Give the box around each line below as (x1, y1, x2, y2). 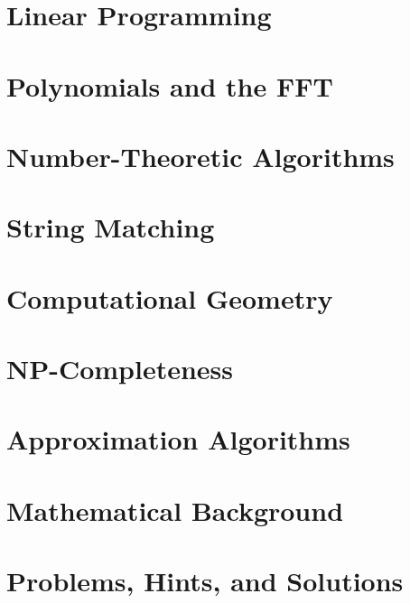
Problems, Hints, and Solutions (6, 562, 404, 599)
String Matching (6, 209, 215, 246)
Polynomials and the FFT (6, 67, 333, 104)
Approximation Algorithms (6, 421, 350, 458)
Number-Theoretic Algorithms (6, 137, 395, 174)
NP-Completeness (6, 350, 234, 387)
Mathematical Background (6, 491, 344, 528)
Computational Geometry (6, 279, 333, 316)
